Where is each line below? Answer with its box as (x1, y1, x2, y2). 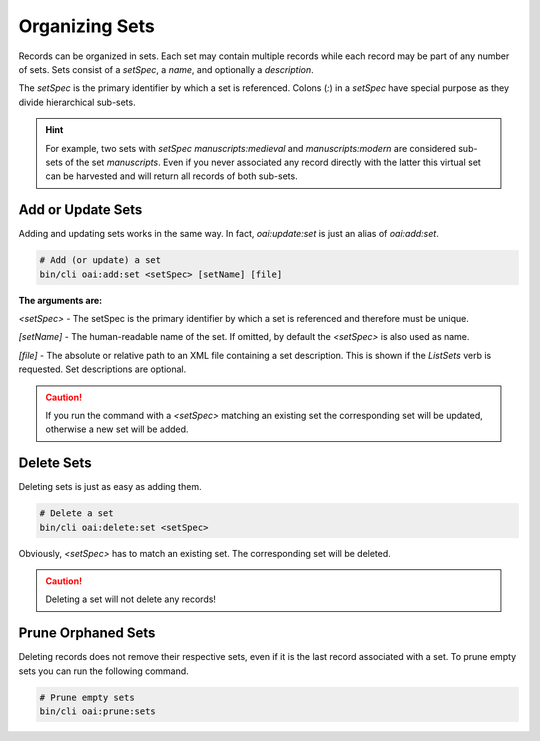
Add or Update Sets (18, 201, 143, 219)
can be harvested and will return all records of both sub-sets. (45, 170, 299, 182)
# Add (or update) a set (39, 255, 162, 266)
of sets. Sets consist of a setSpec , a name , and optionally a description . (18, 63, 314, 75)
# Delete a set (39, 508, 114, 519)
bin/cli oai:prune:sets (39, 706, 157, 717)
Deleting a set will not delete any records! (45, 593, 217, 605)
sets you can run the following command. (18, 665, 189, 677)
